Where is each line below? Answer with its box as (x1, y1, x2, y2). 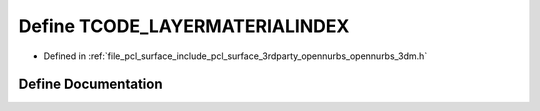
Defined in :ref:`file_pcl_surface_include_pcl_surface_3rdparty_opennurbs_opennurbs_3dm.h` (43, 50, 428, 62)
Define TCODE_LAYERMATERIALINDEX (18, 15, 350, 37)
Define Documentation (18, 76, 163, 93)
